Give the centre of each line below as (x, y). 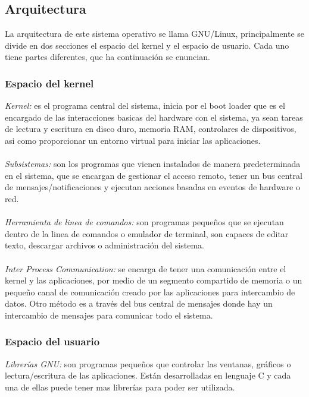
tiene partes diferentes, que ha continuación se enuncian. (107, 57)
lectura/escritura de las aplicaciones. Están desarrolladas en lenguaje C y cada (148, 375)
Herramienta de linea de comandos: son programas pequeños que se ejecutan (144, 222)
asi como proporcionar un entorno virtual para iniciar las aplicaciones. (133, 140)
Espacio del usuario (52, 341)
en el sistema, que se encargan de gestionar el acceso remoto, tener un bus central (154, 175)
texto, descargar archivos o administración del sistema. (104, 245)
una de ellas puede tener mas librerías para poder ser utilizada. (120, 387)
